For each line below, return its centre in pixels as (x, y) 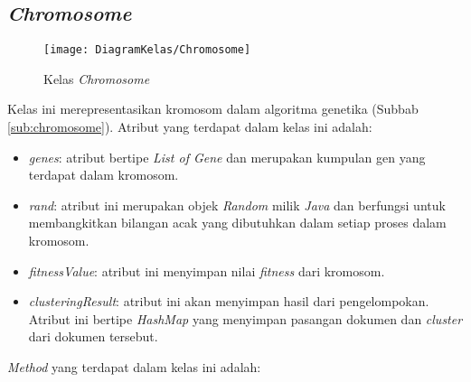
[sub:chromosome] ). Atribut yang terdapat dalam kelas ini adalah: (190, 127)
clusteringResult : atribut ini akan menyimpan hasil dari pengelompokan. (229, 301)
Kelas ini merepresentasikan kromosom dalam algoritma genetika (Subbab (213, 109)
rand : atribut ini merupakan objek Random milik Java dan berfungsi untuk (237, 205)
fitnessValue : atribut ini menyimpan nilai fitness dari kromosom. (207, 270)
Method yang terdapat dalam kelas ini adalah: (134, 366)
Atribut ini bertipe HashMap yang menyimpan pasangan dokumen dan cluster (245, 318)
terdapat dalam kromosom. (104, 175)
